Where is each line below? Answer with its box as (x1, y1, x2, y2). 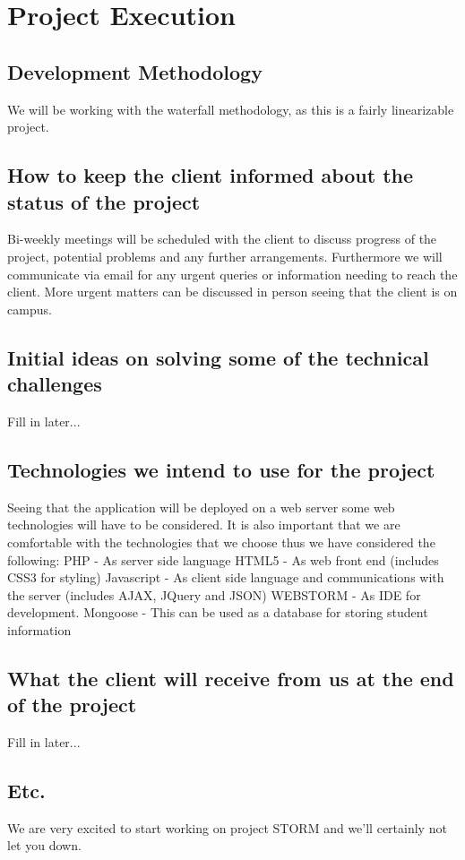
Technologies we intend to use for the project (7, 455, 435, 483)
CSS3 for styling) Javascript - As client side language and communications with (7, 568, 444, 587)
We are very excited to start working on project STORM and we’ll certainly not (7, 818, 447, 837)
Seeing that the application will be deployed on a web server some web (7, 497, 395, 516)
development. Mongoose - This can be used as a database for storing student (7, 603, 428, 622)
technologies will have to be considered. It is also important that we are (7, 515, 400, 534)
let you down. (7, 836, 82, 855)
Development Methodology (7, 57, 263, 85)
